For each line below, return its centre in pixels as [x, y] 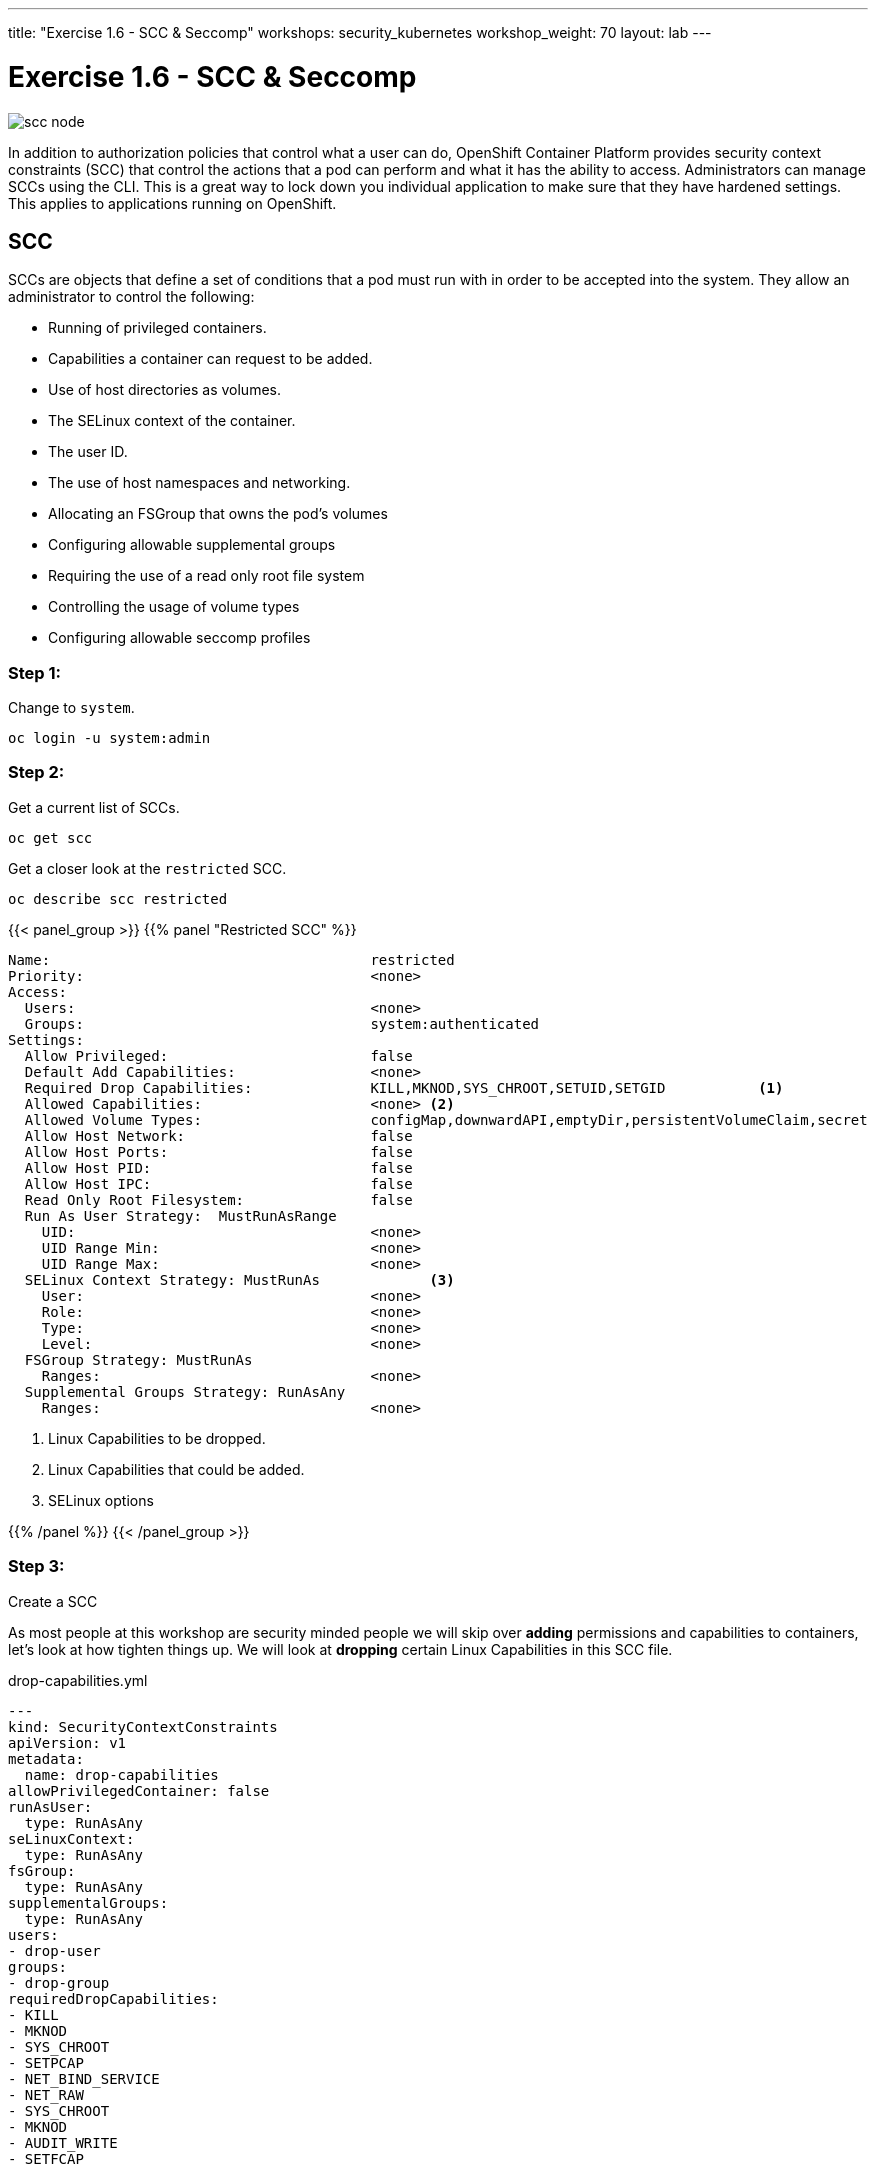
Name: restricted [231, 959]
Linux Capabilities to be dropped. [157, 1438]
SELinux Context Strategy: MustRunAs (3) [239, 1279]
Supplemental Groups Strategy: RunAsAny [185, 1391]
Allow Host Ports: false [218, 1151]
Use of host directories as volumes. [164, 390]
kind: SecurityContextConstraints [143, 1726]
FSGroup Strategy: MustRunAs [138, 1359]
